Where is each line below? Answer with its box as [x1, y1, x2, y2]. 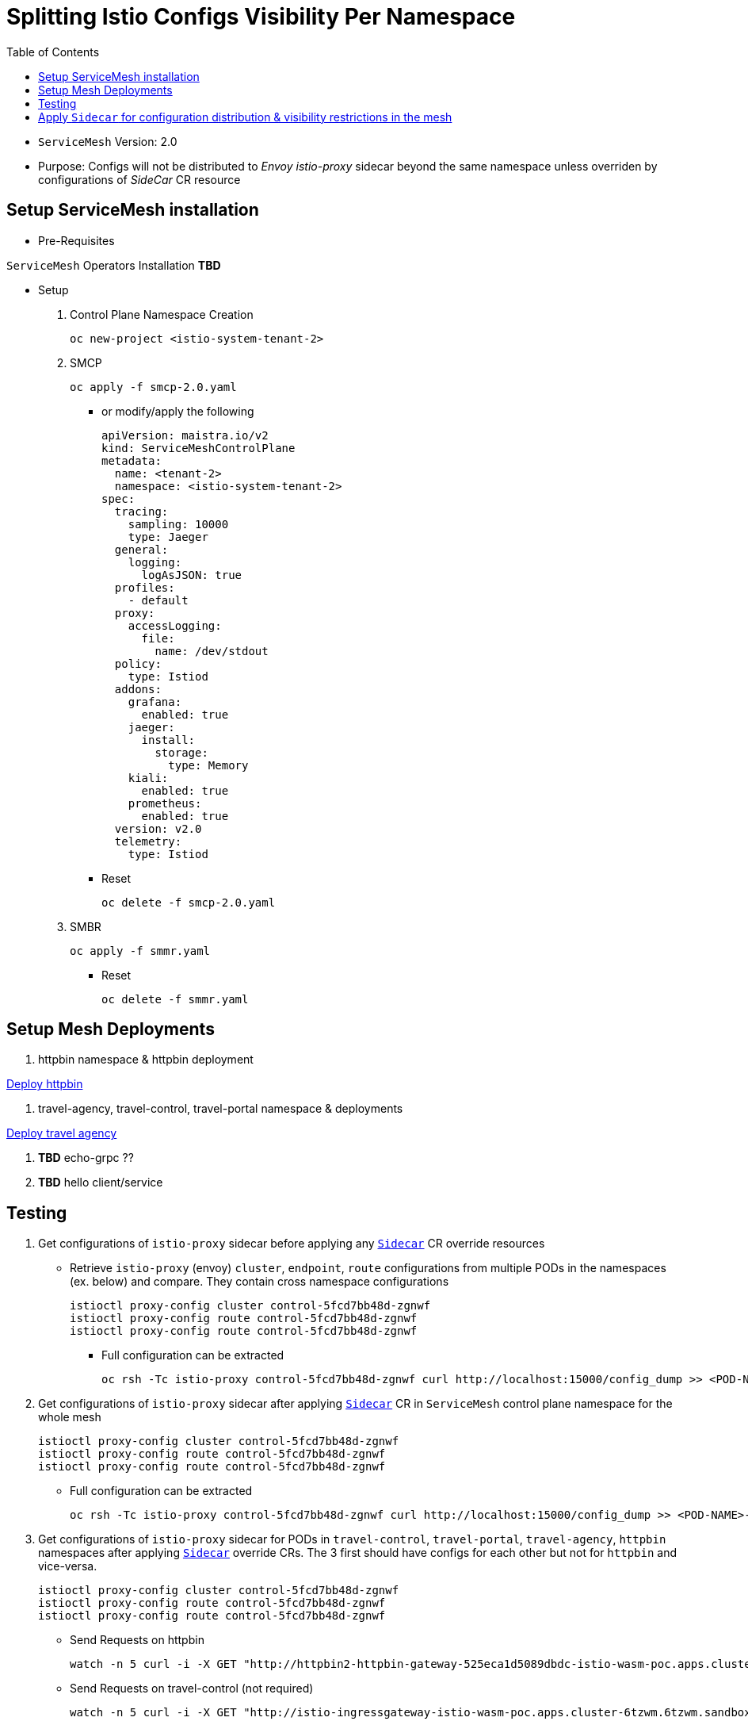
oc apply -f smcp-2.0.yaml [70, 380, 237, 393]
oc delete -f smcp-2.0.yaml [101, 895, 276, 909]
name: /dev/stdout [155, 644, 269, 657]
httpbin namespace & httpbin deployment [38, 1052, 254, 1067]
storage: [155, 746, 208, 759]
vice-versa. [38, 1559, 97, 1574]
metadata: [101, 454, 162, 467]
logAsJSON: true [141, 568, 242, 581]
